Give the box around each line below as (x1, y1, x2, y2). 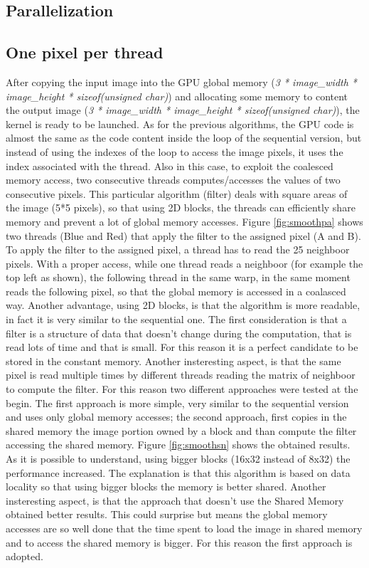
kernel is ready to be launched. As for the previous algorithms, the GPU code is (6, 116, 354, 131)
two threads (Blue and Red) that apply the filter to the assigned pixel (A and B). (6, 228, 361, 243)
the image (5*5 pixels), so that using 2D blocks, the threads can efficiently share (6, 200, 355, 215)
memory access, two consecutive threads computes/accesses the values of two (6, 172, 341, 187)
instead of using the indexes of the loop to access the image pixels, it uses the (6, 144, 343, 159)
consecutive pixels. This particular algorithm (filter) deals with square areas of (6, 186, 348, 201)
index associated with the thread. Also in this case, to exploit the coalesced (6, 158, 333, 173)
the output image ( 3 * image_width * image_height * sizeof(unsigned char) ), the (6, 102, 360, 117)
